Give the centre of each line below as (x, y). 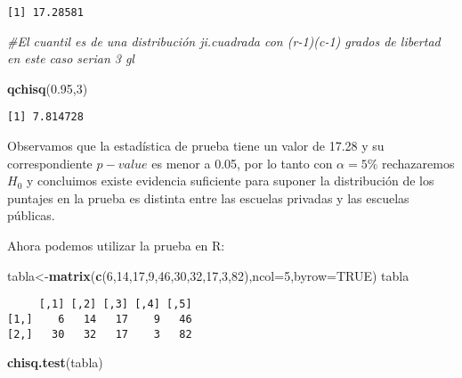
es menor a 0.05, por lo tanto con (242, 163)
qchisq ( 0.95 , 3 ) (48, 88)
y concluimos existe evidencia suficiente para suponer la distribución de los (230, 181)
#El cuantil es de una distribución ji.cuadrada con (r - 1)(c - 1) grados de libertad (224, 41)
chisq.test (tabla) (55, 362)
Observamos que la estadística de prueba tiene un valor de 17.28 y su (196, 146)
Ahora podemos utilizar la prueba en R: (116, 246)
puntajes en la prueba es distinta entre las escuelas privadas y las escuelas (208, 197)
